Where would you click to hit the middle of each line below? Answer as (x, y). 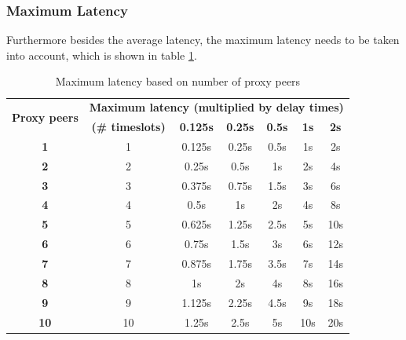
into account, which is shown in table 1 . (102, 55)
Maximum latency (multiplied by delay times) (216, 107)
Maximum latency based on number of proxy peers (178, 81)
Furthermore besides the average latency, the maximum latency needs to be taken (203, 40)
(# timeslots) (128, 127)
